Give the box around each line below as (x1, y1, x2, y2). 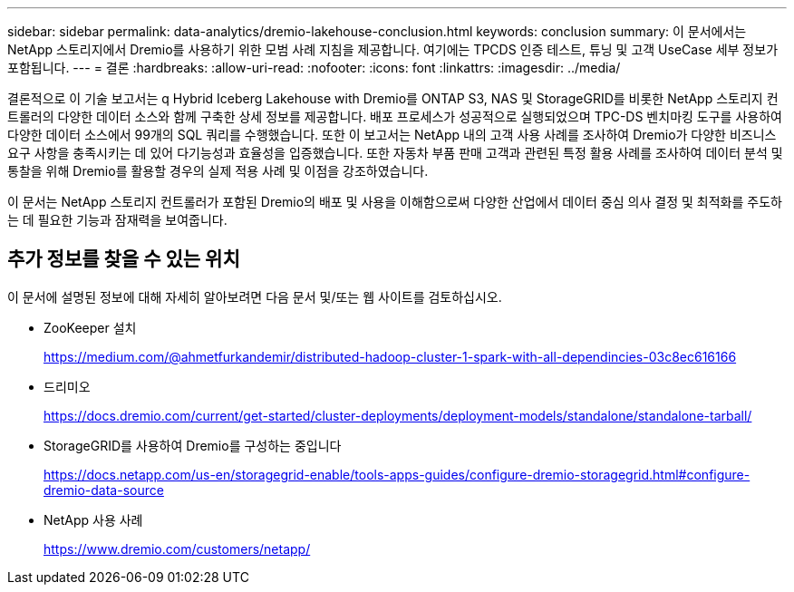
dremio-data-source (44, 481, 164, 498)
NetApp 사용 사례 (44, 511, 143, 528)
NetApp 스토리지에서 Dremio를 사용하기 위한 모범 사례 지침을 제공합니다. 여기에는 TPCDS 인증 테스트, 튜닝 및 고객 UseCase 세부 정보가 (7, 42, 779, 57)
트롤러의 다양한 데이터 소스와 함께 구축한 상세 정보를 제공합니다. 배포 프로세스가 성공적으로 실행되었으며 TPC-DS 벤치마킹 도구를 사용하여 (7, 109, 782, 124)
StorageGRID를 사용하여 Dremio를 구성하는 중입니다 (44, 437, 342, 453)
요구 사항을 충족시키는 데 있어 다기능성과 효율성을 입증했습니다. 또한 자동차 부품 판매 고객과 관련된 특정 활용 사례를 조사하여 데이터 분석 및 (7, 145, 783, 160)
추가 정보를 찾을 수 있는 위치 (7, 247, 240, 271)
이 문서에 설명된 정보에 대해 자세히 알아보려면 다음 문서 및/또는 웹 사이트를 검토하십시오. (7, 288, 502, 305)
